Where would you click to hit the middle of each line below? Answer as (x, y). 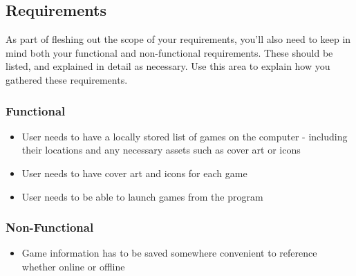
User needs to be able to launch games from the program (142, 196)
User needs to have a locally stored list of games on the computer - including (185, 136)
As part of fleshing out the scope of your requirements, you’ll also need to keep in (178, 39)
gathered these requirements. (67, 79)
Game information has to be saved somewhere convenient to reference (169, 253)
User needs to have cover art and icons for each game (134, 173)
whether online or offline (73, 266)
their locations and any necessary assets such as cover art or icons (161, 150)
